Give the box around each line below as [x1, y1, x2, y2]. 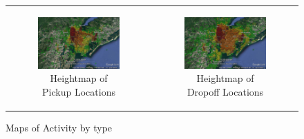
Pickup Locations [42, 84, 115, 98]
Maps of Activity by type [6, 120, 113, 135]
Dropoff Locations [187, 84, 264, 98]
